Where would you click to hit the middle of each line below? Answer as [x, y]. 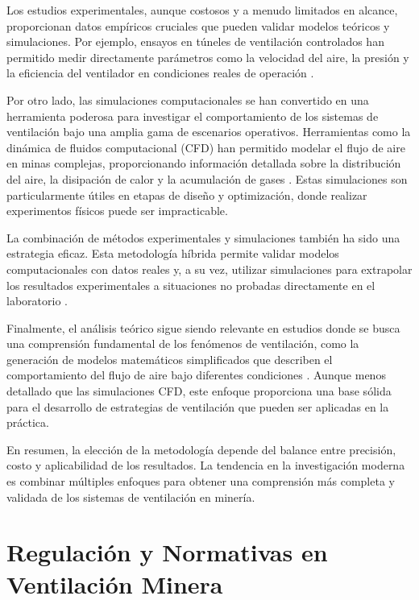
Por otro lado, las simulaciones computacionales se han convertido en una [188, 99]
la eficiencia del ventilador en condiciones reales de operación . [160, 73]
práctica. [28, 422]
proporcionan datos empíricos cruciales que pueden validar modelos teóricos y [198, 25]
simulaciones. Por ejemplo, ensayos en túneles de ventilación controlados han [195, 41]
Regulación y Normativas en [167, 552]
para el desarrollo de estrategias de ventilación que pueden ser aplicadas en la [198, 406]
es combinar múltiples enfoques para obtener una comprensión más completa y [201, 481]
